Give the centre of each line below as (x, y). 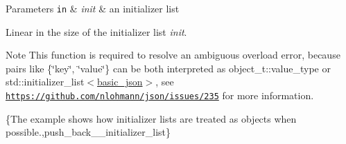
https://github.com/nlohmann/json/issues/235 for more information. (160, 95)
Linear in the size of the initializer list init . (96, 31)
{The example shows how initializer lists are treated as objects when (151, 118)
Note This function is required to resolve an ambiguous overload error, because (173, 55)
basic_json (120, 82)
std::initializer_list (45, 82)
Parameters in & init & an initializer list (93, 8)
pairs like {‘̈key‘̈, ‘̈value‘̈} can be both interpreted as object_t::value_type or (168, 68)
